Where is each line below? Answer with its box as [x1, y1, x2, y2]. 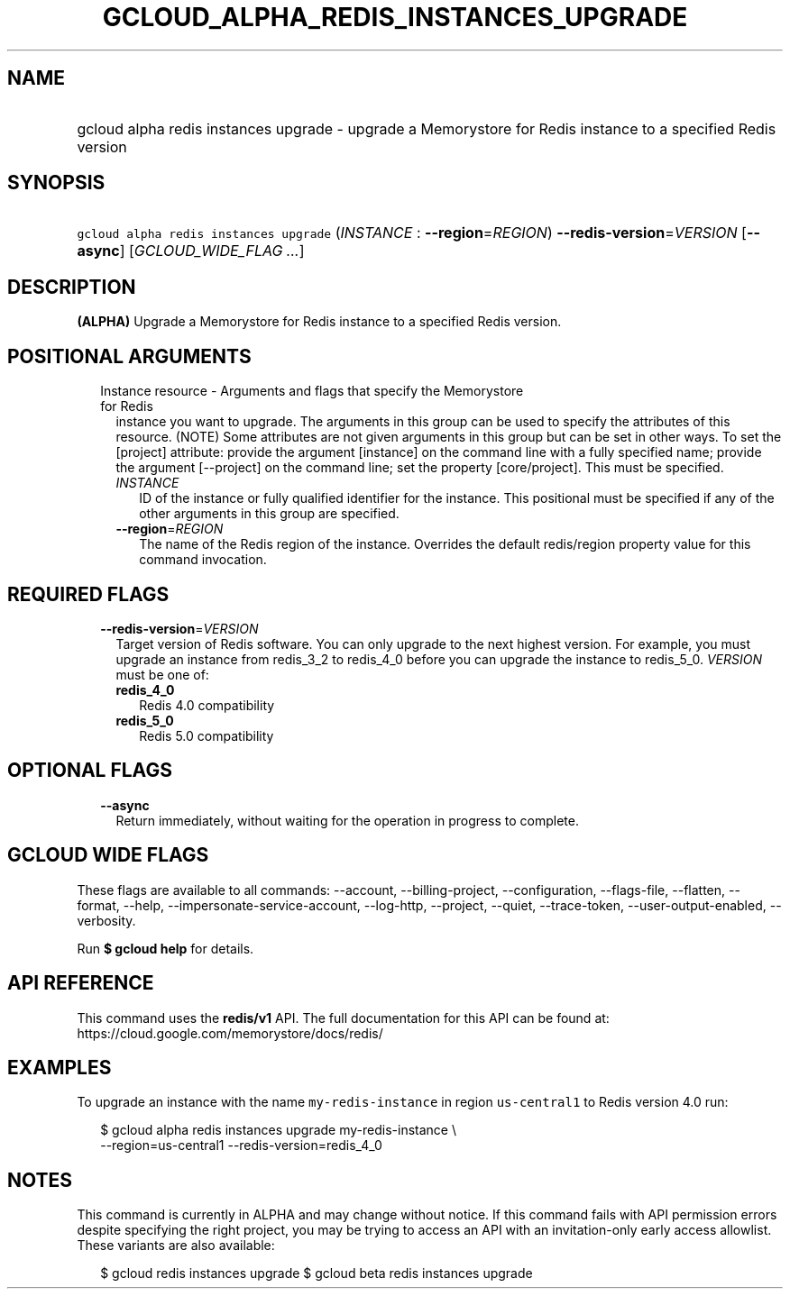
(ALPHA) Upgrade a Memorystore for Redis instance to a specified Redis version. [77, 314, 562, 330]
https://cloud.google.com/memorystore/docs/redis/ [77, 1025, 383, 1041]
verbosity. [77, 912, 136, 928]
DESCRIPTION [7, 275, 136, 298]
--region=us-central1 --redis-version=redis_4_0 [100, 1137, 382, 1154]
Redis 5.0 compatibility [139, 727, 274, 744]
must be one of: [115, 666, 209, 682]
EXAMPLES [7, 1055, 112, 1079]
